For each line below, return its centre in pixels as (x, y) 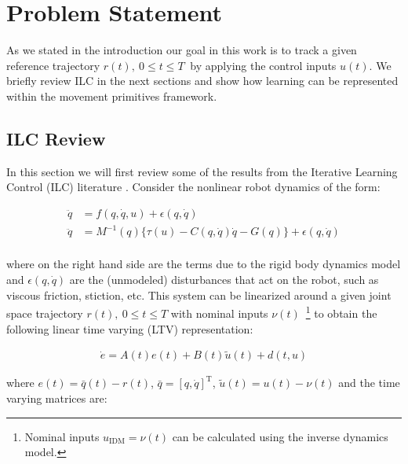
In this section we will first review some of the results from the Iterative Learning (202, 171)
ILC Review (56, 138)
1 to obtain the (341, 312)
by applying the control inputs (263, 65)
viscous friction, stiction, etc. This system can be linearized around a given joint (199, 295)
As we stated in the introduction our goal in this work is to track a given (182, 50)
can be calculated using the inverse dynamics (280, 436)
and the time (369, 383)
